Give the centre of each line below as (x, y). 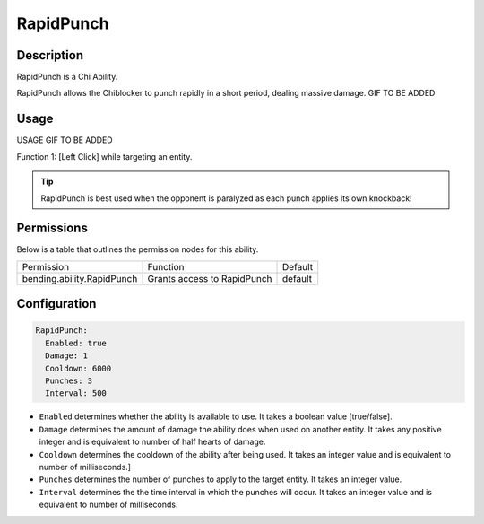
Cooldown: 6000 (78, 368)
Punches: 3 (69, 381)
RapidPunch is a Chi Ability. (67, 77)
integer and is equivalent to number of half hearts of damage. (152, 442)
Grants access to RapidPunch (210, 278)
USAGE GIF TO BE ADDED (65, 140)
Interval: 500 (76, 393)
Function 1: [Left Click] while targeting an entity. (104, 156)
